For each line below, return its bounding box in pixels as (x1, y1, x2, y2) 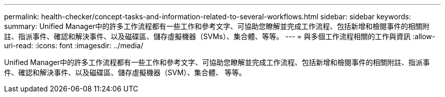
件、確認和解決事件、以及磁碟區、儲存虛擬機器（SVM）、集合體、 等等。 (4, 68, 246, 77)
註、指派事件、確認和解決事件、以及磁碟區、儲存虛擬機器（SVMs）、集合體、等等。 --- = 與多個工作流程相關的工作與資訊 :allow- (4, 32, 435, 41)
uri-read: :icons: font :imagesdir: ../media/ (4, 41, 143, 50)
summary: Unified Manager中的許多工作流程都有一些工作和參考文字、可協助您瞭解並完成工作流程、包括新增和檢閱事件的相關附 (4, 22, 430, 30)
